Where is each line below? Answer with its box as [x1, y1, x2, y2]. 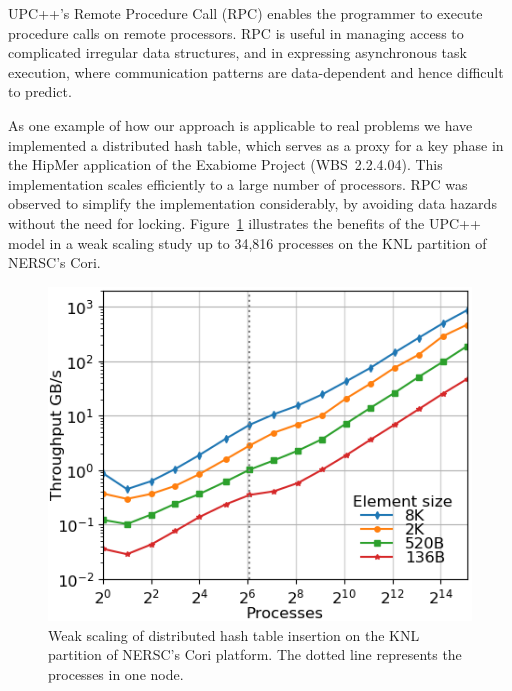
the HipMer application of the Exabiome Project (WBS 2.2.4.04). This [8, 154, 443, 175]
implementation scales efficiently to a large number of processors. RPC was [8, 173, 468, 194]
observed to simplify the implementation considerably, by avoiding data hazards [8, 193, 497, 214]
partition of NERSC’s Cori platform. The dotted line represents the [48, 644, 462, 665]
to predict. [8, 81, 72, 102]
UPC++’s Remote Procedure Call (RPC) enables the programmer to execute [8, 3, 483, 23]
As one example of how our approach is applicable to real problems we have [8, 114, 473, 135]
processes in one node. [48, 664, 184, 685]
